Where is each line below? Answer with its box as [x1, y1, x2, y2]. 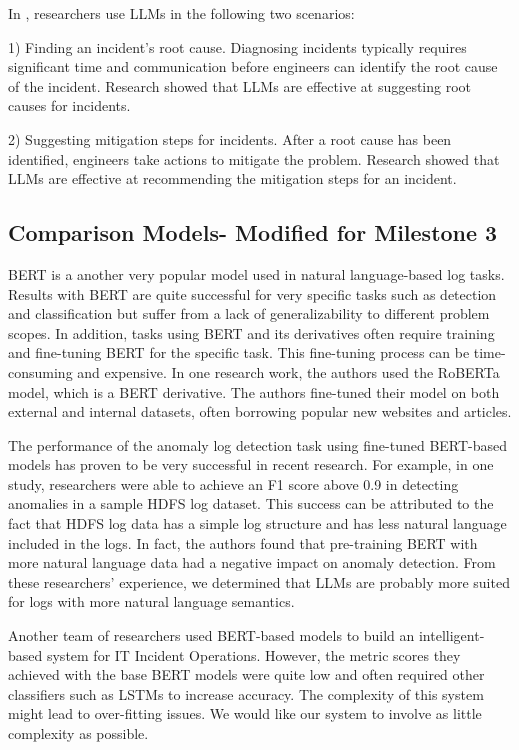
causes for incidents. [8, 95, 131, 116]
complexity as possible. [8, 723, 149, 744]
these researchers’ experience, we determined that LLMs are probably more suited [8, 571, 510, 592]
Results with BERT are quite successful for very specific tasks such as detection [8, 283, 497, 304]
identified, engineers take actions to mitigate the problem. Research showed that [8, 148, 500, 169]
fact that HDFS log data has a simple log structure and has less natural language [8, 513, 507, 534]
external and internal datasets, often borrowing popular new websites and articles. [8, 401, 512, 422]
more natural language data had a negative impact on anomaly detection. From [8, 552, 496, 573]
